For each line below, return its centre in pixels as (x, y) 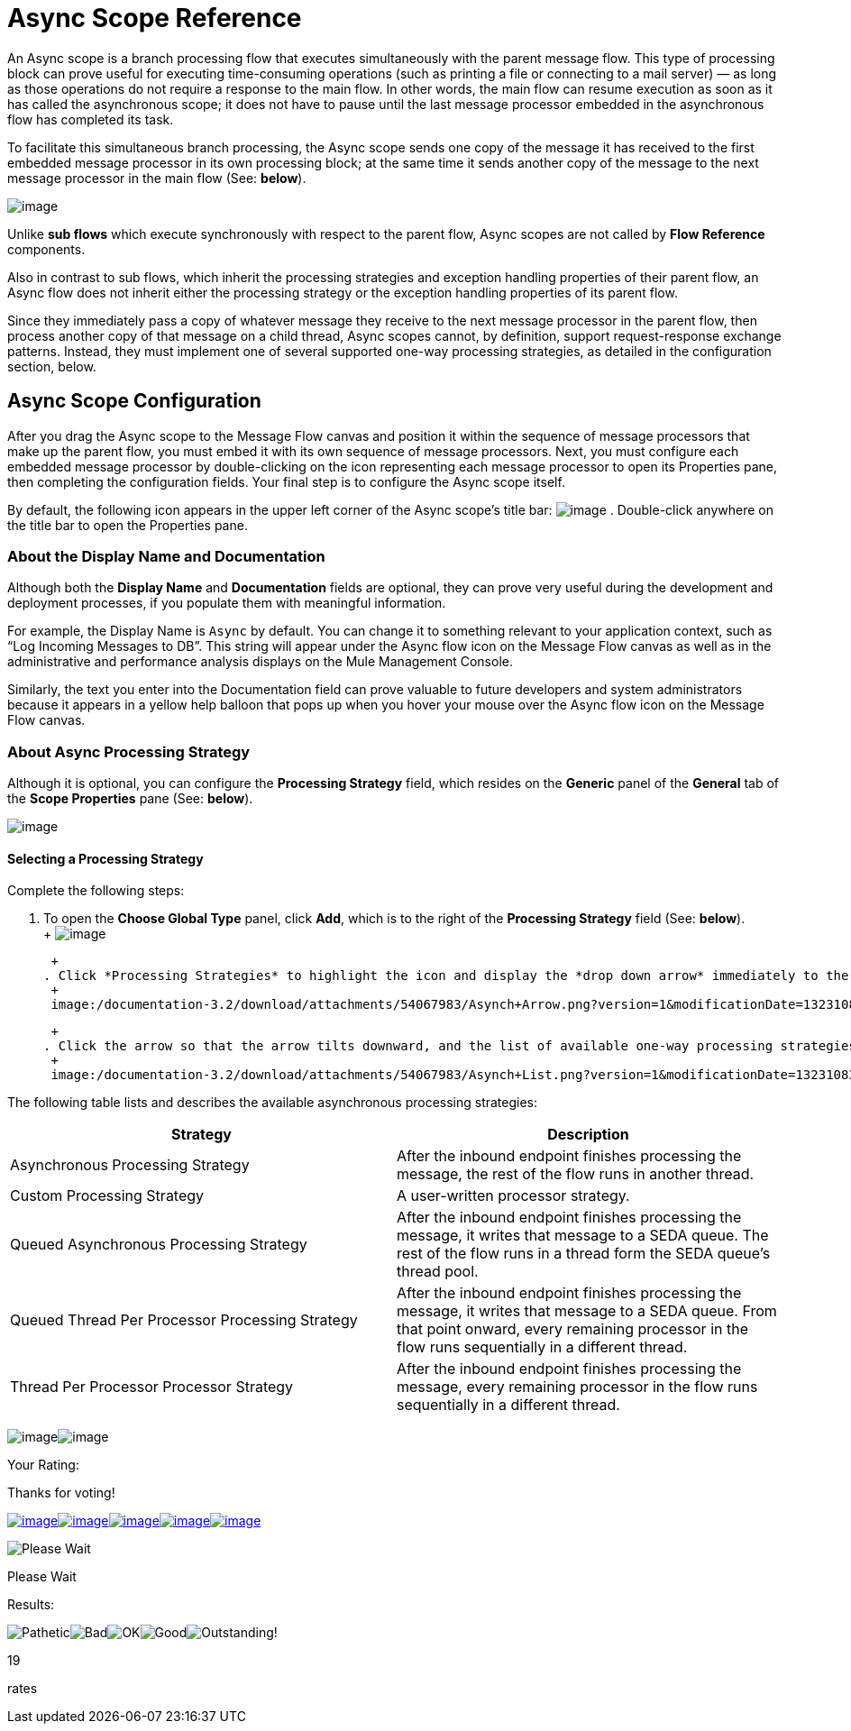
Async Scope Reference (155, 18)
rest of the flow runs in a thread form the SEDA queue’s (584, 1254)
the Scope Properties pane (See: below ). (130, 799)
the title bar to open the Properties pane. (128, 525)
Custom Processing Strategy (107, 1196)
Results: (31, 1605)
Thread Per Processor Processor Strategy (152, 1387)
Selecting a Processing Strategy (105, 858)
